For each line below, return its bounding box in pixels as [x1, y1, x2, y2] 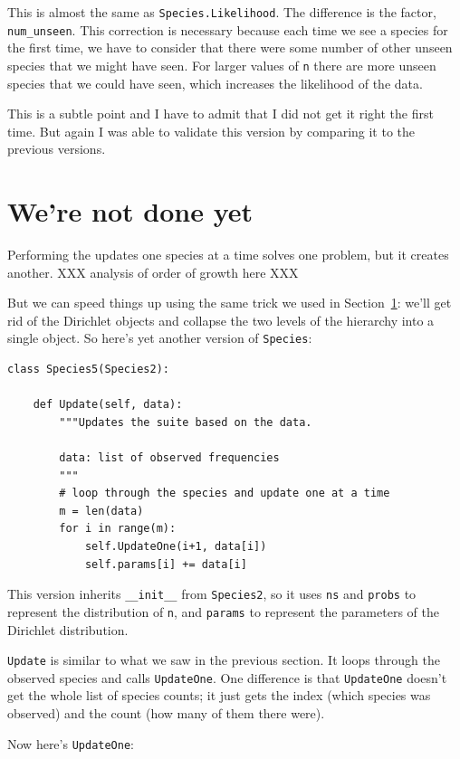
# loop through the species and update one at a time [59, 487, 390, 500]
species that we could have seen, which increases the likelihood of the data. [7, 73, 423, 92]
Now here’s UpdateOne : [7, 734, 134, 753]
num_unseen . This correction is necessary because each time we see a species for [7, 20, 448, 39]
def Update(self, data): [33, 398, 183, 412]
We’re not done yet [7, 193, 254, 230]
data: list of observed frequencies [59, 451, 280, 465]
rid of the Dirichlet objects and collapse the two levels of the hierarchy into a [7, 310, 435, 329]
